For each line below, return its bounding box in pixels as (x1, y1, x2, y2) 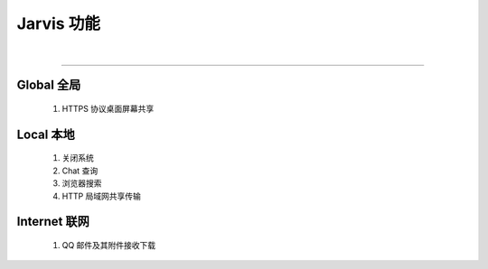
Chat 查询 (61, 165, 99, 176)
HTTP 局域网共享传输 (61, 190, 142, 201)
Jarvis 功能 (16, 14, 101, 33)
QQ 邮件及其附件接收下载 (61, 239, 156, 250)
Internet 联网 (16, 214, 89, 229)
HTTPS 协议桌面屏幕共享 (61, 103, 155, 114)
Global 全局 (16, 78, 81, 93)
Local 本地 (16, 126, 76, 142)
